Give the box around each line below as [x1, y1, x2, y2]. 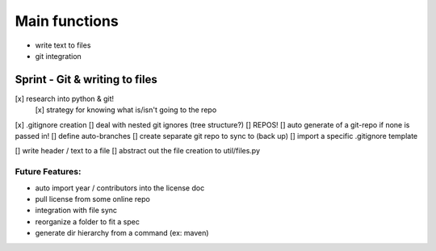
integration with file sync [35, 206, 117, 215]
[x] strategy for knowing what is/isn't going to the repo [35, 105, 217, 115]
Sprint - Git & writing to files [15, 73, 157, 86]
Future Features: [15, 166, 82, 178]
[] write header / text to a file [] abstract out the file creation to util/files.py [15, 146, 261, 156]
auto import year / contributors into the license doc [35, 182, 205, 193]
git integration [35, 51, 82, 61]
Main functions [15, 12, 119, 30]
